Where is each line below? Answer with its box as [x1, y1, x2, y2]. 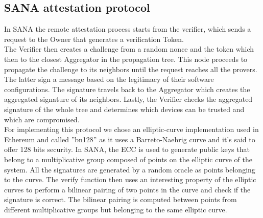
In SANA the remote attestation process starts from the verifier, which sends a [4, 24, 251, 34]
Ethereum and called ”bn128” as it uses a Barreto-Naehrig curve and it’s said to [4, 134, 255, 144]
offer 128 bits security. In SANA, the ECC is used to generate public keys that [4, 144, 250, 155]
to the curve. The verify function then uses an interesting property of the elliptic [4, 174, 256, 185]
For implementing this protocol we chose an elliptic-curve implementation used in [4, 124, 259, 135]
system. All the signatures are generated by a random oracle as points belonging [4, 164, 255, 175]
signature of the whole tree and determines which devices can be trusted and [4, 103, 245, 114]
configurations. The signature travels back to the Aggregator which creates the [4, 83, 250, 94]
